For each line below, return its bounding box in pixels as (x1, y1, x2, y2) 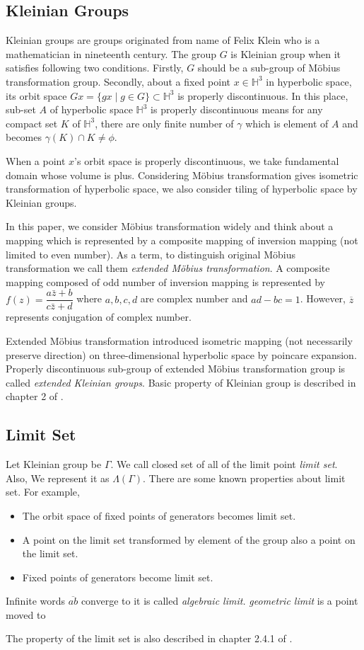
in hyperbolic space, (266, 74, 352, 89)
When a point (6, 153, 66, 168)
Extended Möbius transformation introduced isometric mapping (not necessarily (6, 333, 353, 348)
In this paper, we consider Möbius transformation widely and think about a (6, 219, 334, 234)
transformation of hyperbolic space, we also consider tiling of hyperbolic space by (6, 181, 358, 196)
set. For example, (6, 484, 80, 499)
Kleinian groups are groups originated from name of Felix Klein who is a (6, 33, 320, 47)
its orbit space (6, 88, 67, 103)
